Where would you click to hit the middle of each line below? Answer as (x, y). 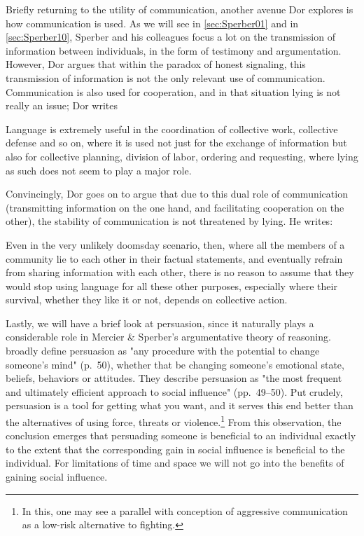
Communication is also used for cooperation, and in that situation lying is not (173, 91)
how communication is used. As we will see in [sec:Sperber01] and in (152, 23)
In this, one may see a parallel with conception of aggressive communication (185, 510)
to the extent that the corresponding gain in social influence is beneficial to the (175, 449)
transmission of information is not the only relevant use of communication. (166, 77)
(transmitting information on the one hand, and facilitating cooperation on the (175, 207)
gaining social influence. (57, 477)
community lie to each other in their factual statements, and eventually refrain (174, 258)
